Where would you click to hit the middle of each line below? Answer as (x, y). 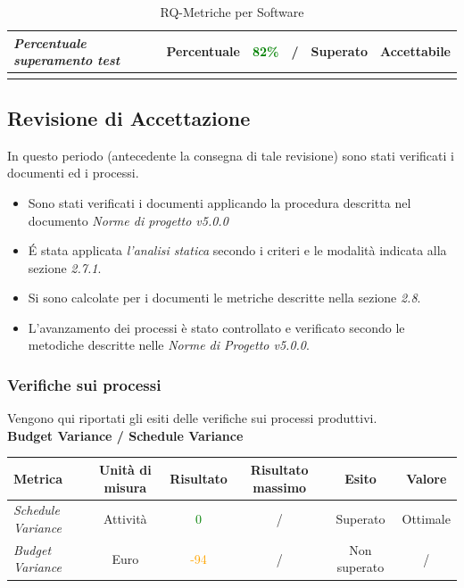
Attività (125, 519)
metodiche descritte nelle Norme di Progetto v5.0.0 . (169, 345)
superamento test (67, 60)
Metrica (38, 478)
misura (125, 487)
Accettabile (415, 51)
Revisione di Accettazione (129, 117)
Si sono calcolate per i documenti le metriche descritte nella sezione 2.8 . (224, 298)
